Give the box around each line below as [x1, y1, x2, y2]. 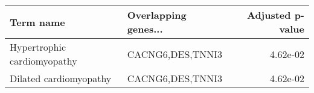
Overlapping [127, 8, 187, 22]
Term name [10, 14, 65, 29]
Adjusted [246, 8, 291, 22]
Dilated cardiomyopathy [10, 71, 112, 85]
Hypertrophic [10, 40, 66, 54]
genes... [127, 22, 163, 36]
